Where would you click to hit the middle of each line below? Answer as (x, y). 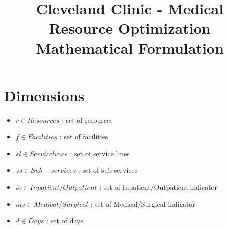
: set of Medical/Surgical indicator (143, 204)
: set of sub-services (108, 170)
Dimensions (44, 95)
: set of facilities (84, 136)
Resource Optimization (130, 28)
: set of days (65, 221)
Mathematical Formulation (130, 47)
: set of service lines (100, 153)
